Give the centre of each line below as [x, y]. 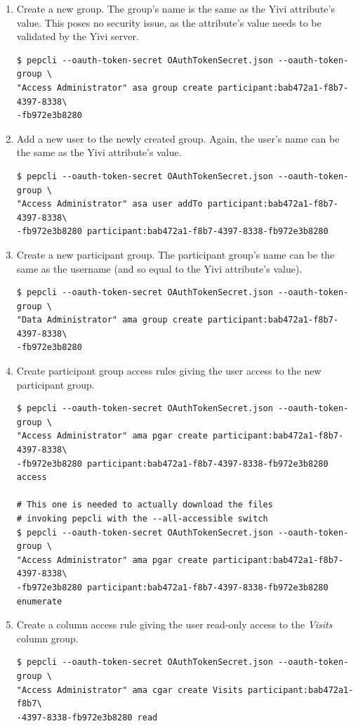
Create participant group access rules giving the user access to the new [169, 371]
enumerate [39, 601]
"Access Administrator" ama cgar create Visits [130, 690]
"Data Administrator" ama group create [110, 320]
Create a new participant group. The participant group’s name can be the [175, 254]
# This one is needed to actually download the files [145, 505]
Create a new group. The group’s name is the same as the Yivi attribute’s [175, 8]
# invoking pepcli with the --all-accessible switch [142, 519]
